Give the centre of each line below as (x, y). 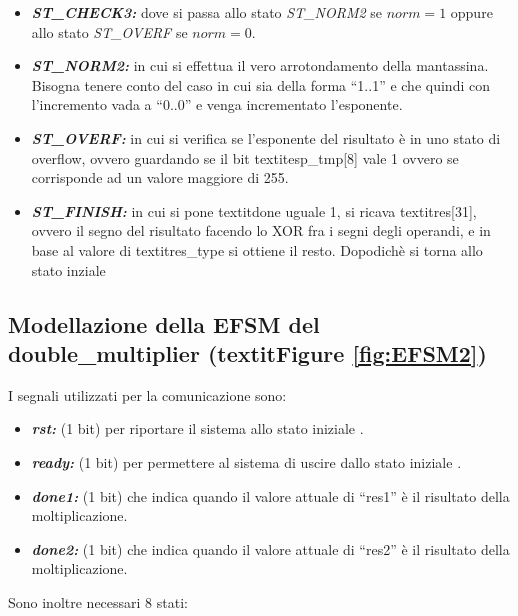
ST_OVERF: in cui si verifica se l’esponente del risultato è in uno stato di (266, 137)
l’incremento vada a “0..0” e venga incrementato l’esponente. (217, 104)
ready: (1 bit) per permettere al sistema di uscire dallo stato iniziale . (246, 461)
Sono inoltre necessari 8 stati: (98, 601)
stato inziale (68, 269)
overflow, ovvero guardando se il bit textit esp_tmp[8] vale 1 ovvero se (245, 157)
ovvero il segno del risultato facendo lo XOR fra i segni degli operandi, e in (261, 230)
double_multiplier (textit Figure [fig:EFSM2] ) (247, 352)
